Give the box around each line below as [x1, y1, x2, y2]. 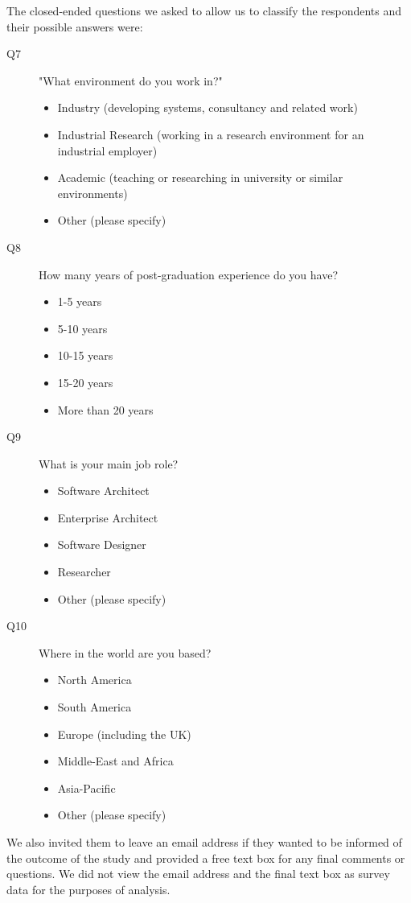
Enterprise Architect [57, 509, 158, 526]
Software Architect [57, 482, 150, 499]
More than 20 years [57, 401, 154, 418]
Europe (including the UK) [57, 725, 191, 742]
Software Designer [57, 536, 146, 553]
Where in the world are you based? [39, 644, 212, 661]
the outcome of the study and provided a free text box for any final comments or [6, 849, 405, 866]
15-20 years [57, 373, 113, 390]
